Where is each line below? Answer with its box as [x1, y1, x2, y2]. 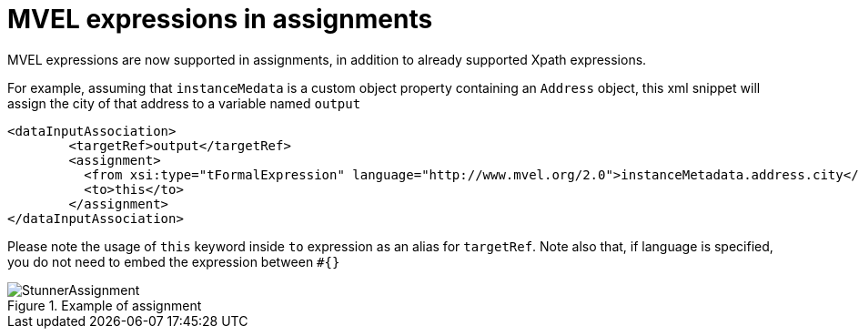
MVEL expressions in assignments [7, 4, 433, 35]
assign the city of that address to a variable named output [7, 95, 361, 111]
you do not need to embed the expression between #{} [7, 253, 340, 270]
